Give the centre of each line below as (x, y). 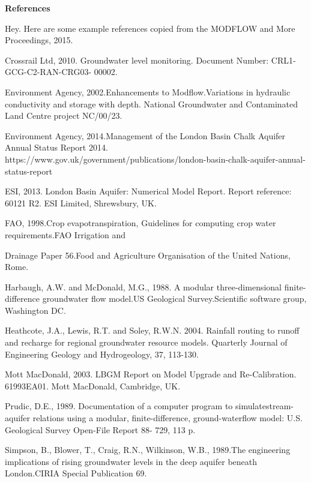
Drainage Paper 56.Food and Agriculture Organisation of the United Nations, (148, 255)
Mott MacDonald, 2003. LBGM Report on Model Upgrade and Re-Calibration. (151, 374)
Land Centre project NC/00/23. (64, 115)
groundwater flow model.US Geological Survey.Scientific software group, (174, 298)
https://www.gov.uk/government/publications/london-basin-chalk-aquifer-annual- (155, 159)
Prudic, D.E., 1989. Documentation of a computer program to (119, 406)
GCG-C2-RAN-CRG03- (48, 72)
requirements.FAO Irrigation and (65, 234)
